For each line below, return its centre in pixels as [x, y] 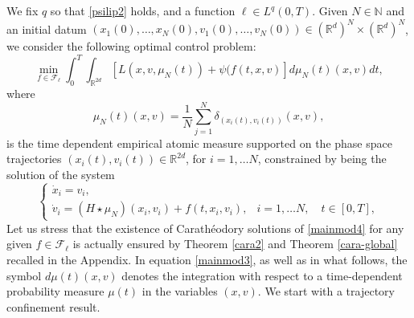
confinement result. [53, 306]
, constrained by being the [322, 159]
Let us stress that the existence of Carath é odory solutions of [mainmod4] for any [205, 228]
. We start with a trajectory [326, 291]
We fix [23, 10]
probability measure [55, 291]
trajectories [34, 159]
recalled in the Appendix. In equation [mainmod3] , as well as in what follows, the [207, 259]
